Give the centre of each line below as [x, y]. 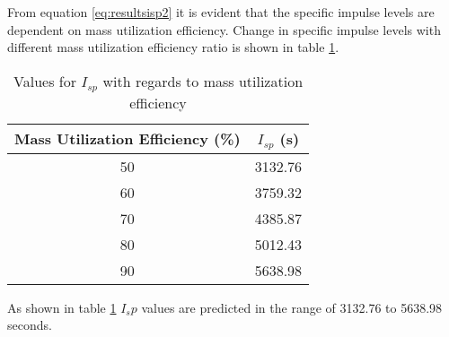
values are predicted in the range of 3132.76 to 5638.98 [292, 307]
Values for [45, 81]
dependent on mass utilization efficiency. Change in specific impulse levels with [224, 29]
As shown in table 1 [62, 307]
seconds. [30, 325]
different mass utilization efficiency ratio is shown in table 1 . [173, 47]
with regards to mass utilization [203, 81]
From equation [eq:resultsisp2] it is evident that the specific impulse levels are [221, 12]
